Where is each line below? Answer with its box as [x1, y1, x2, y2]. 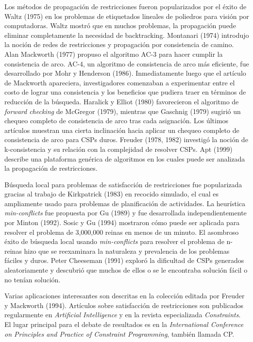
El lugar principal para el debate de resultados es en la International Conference [4, 319, 244, 329]
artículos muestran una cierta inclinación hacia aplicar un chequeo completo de [4, 125, 239, 135]
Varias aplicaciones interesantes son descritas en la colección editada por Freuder [4, 291, 245, 301]
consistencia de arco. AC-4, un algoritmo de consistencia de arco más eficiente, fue [4, 58, 249, 68]
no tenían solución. [4, 274, 61, 284]
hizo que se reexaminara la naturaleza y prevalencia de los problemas [24, 245, 230, 256]
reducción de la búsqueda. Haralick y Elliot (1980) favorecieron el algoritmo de [4, 96, 239, 106]
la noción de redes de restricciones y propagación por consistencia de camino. [4, 39, 234, 49]
